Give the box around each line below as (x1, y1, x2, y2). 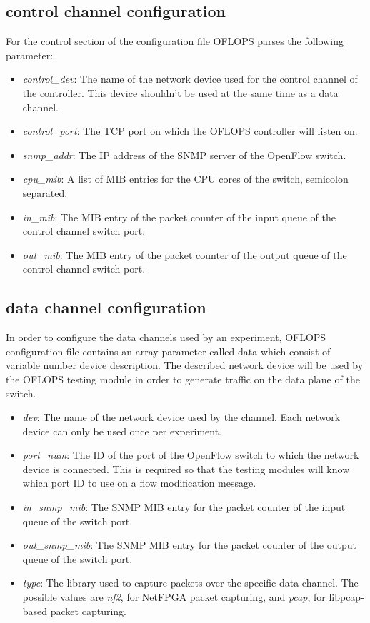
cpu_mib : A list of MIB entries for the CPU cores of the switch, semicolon (22, 171, 349, 186)
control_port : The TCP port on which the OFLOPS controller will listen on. (22, 123, 358, 138)
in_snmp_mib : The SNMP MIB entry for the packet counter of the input (22, 500, 346, 515)
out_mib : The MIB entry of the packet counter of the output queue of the (22, 247, 347, 262)
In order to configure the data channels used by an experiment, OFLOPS (6, 330, 326, 345)
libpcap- (329, 589, 364, 604)
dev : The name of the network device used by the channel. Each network (22, 410, 341, 425)
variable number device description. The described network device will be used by (6, 358, 364, 373)
